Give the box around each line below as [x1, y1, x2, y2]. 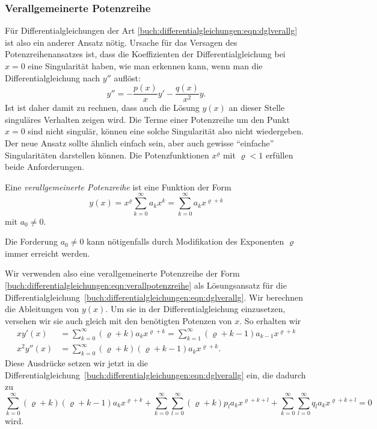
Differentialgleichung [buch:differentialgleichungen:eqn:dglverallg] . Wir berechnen [5, 290, 303, 303]
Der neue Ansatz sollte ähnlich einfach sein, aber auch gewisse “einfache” [5, 137, 274, 149]
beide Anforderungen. [5, 160, 84, 173]
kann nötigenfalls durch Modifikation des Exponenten [87, 235, 284, 248]
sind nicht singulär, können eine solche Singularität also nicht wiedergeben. [28, 125, 304, 137]
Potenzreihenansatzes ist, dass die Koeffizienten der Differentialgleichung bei [5, 48, 286, 60]
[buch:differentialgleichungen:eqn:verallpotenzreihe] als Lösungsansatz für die [5, 278, 287, 291]
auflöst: [114, 71, 141, 84]
